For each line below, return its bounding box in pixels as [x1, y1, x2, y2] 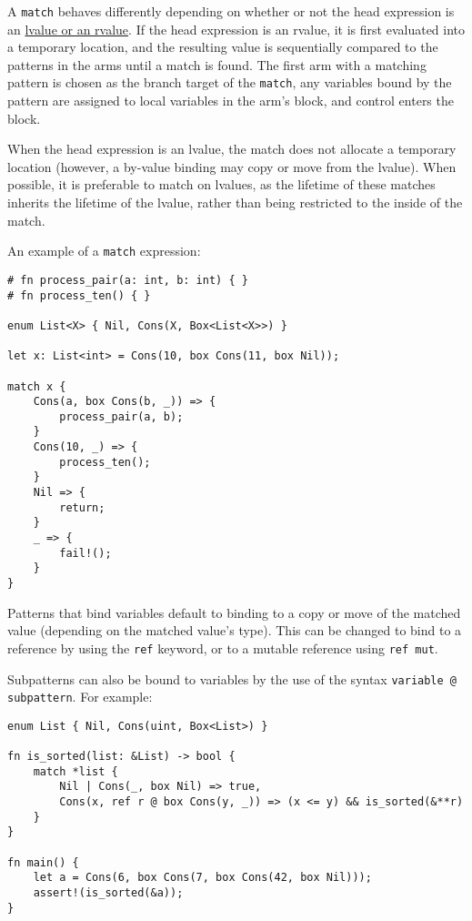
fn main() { [7, 855, 79, 869]
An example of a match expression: [7, 241, 201, 260]
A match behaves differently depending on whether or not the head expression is [7, 2, 455, 20]
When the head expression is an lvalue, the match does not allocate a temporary [7, 139, 457, 158]
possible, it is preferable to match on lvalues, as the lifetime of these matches [7, 175, 436, 194]
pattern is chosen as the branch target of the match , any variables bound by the [7, 73, 452, 92]
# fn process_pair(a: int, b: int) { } [7, 273, 248, 287]
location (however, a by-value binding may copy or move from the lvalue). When [7, 157, 457, 176]
